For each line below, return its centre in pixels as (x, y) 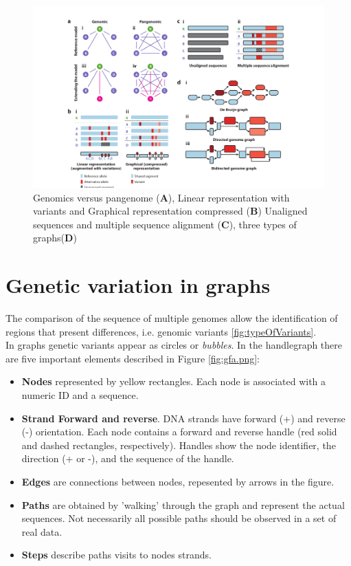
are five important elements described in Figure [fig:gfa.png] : (133, 358)
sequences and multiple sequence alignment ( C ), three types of (165, 224)
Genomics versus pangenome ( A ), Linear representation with (161, 197)
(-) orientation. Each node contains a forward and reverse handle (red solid (179, 432)
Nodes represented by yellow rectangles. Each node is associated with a (174, 381)
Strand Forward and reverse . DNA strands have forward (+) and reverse (183, 418)
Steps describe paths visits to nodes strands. (116, 555)
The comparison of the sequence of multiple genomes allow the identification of (172, 318)
